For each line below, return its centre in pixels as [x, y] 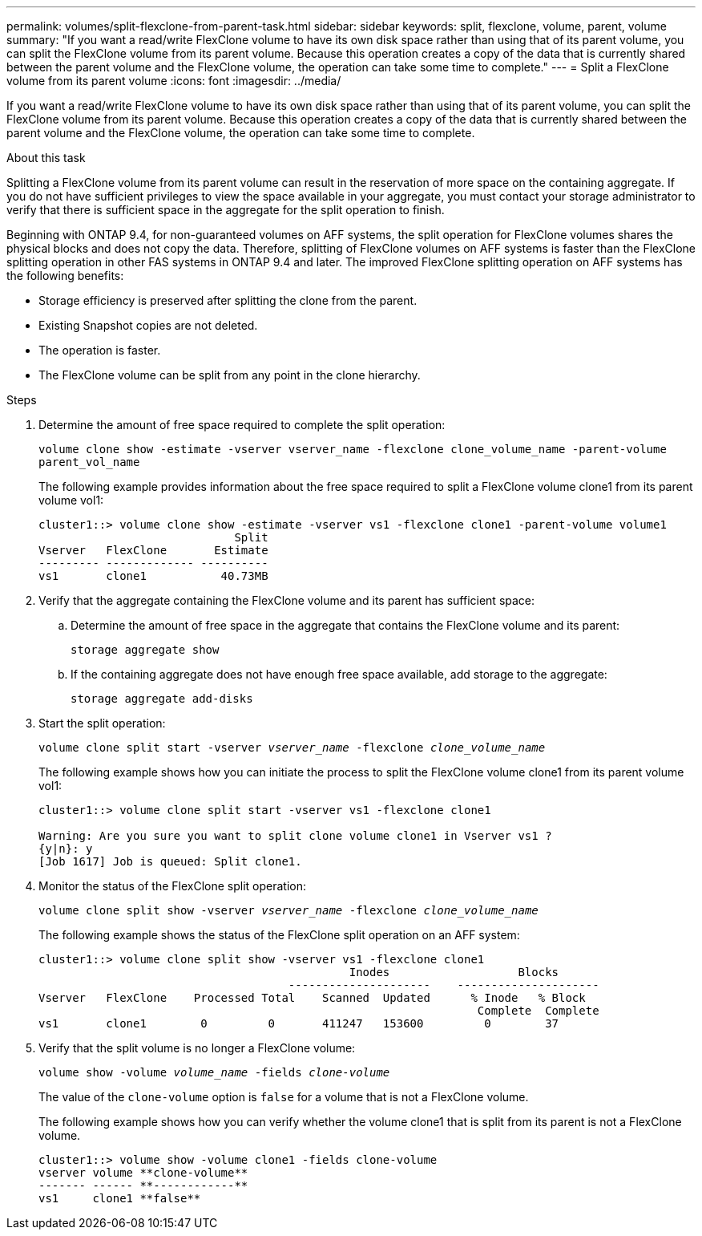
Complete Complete [538, 1011]
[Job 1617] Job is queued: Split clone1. [170, 861]
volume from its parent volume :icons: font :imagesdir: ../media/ [174, 81]
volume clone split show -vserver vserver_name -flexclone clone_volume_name [288, 910]
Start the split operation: [102, 723]
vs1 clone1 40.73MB [153, 576]
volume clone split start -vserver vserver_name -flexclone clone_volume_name [292, 748]
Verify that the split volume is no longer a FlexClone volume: [197, 1048]
